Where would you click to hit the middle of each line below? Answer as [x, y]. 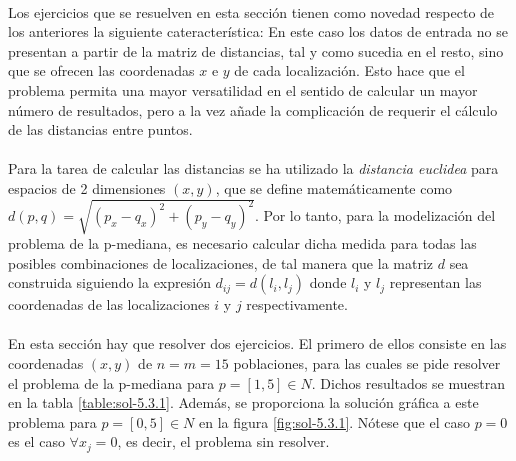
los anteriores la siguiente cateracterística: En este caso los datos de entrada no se [258, 31]
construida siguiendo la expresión [109, 282]
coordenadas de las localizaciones [109, 304]
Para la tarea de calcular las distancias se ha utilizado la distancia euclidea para [253, 168]
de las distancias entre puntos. [100, 129]
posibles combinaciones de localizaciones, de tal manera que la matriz [221, 262]
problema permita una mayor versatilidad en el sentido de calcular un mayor [243, 89]
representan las [435, 282]
